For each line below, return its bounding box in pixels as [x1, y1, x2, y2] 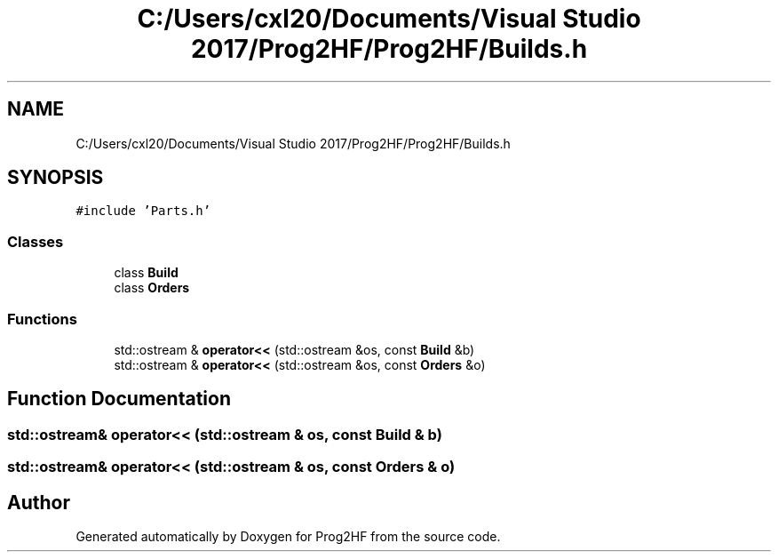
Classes [7, 232, 64, 251]
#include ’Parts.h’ [75, 204, 211, 219]
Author [7, 491, 70, 514]
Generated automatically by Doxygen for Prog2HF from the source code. [75, 529, 501, 544]
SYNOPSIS [7, 166, 104, 189]
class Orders [114, 280, 190, 296]
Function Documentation [7, 387, 231, 411]
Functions [7, 309, 77, 328]
